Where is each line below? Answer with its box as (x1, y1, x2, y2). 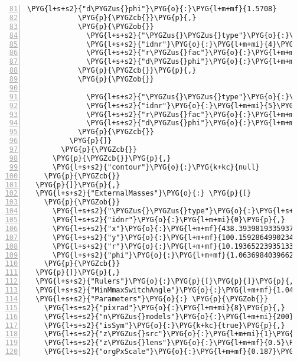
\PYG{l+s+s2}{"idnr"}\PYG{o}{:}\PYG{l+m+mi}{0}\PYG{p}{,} (52, 216, 285, 224)
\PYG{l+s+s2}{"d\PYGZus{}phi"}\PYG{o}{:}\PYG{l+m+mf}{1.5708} (27, 5, 277, 13)
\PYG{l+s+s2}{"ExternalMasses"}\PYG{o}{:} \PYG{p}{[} (35, 189, 252, 198)
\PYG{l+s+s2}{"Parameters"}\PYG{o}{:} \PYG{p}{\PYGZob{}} (35, 294, 269, 303)
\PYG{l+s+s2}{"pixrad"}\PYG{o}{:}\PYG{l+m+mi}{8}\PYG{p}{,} (44, 303, 285, 312)
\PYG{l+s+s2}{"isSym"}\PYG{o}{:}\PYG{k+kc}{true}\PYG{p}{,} (44, 321, 285, 330)
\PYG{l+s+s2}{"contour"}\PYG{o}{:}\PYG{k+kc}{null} (52, 162, 260, 171)
